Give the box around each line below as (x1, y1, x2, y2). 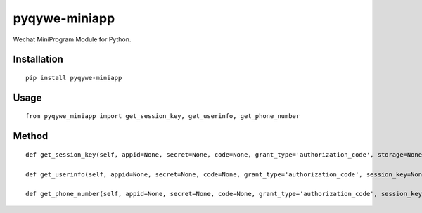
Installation (13, 53, 63, 65)
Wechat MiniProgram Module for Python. (13, 35, 132, 44)
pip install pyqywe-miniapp (25, 74, 122, 82)
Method (13, 130, 49, 142)
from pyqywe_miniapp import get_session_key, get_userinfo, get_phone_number (25, 112, 300, 120)
